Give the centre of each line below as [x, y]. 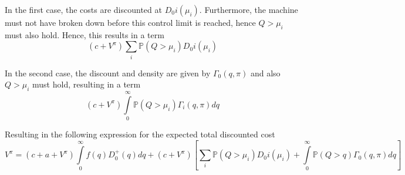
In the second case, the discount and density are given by [108, 73]
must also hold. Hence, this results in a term [85, 34]
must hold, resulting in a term [87, 84]
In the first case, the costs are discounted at [83, 9]
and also [265, 73]
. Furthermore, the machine [249, 9]
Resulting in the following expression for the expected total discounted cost [140, 134]
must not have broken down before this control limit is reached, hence [130, 22]
